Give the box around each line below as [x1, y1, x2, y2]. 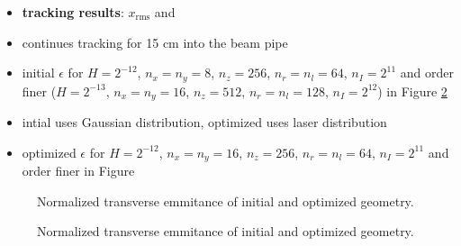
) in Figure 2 [377, 81, 447, 100]
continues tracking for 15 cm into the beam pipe [22, 32, 288, 51]
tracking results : [22, 3, 124, 21]
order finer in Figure [22, 161, 135, 180]
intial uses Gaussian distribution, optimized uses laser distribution [22, 113, 387, 132]
